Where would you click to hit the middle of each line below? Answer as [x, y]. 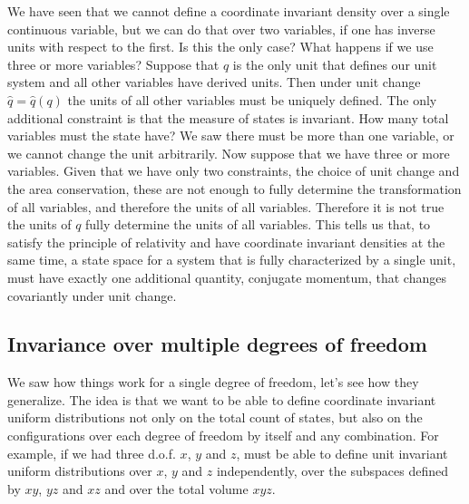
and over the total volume [176, 488]
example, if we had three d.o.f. [92, 453]
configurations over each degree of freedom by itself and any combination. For [223, 436]
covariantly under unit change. [92, 295]
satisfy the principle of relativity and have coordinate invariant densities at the [226, 242]
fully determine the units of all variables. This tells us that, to [258, 224]
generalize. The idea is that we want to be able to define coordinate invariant [222, 399]
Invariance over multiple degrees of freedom [217, 344]
